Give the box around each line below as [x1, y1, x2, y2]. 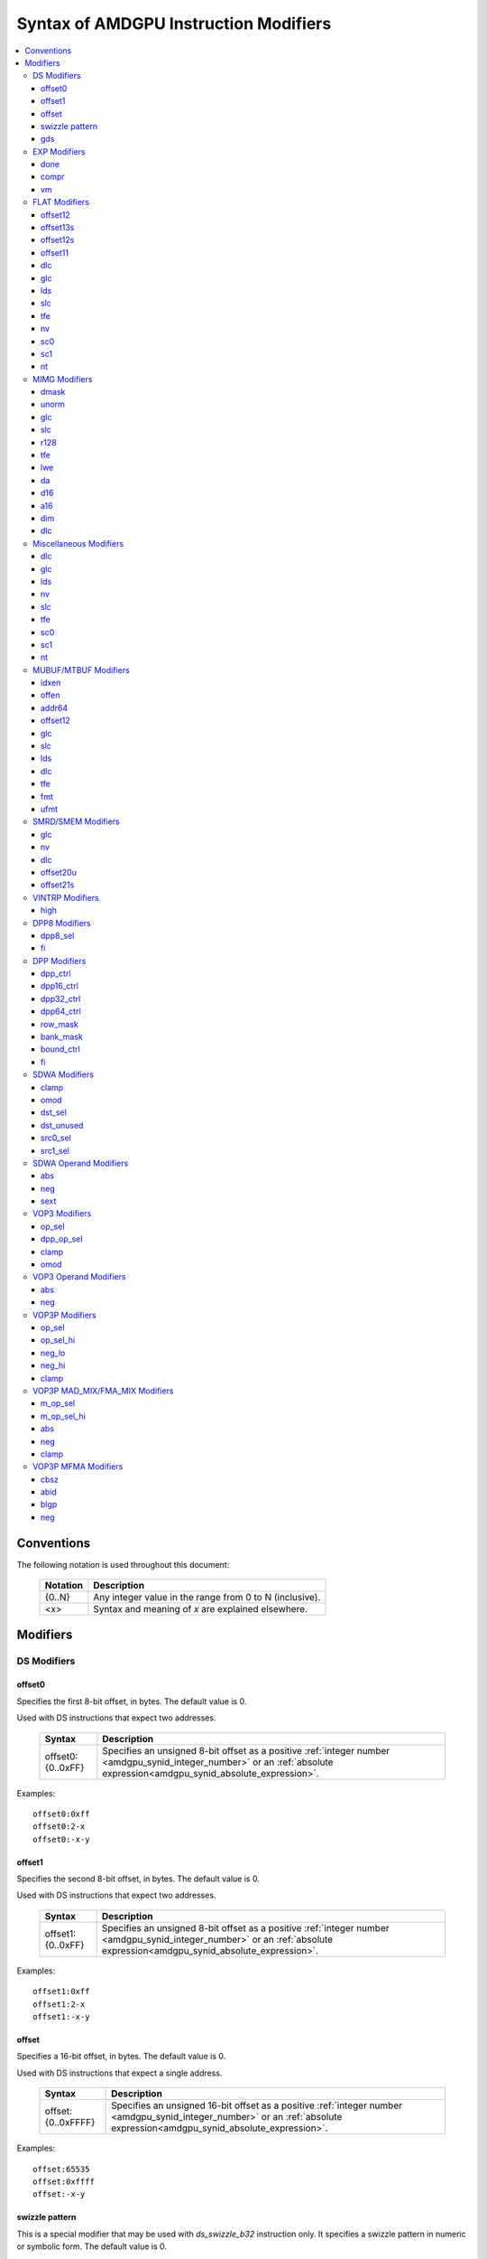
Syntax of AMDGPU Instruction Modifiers [16, 14, 332, 33]
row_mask [41, 1018, 78, 1029]
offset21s [41, 879, 75, 890]
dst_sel [41, 1107, 67, 1118]
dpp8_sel [41, 930, 75, 941]
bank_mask [41, 1031, 83, 1043]
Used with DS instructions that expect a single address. [16, 2067, 223, 2078]
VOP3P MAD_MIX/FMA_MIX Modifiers [32, 1385, 174, 1396]
